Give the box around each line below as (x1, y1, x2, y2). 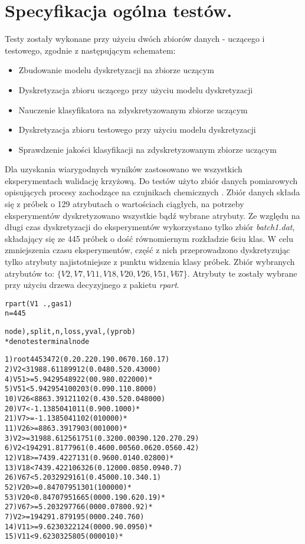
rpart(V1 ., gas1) (5, 299, 73, 308)
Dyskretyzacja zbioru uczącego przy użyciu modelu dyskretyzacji (18, 83, 253, 96)
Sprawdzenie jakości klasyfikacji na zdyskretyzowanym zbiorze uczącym (18, 143, 277, 155)
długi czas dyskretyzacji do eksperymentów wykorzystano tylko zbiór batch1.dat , (5, 221, 295, 233)
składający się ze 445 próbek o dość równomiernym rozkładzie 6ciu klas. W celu (5, 232, 293, 244)
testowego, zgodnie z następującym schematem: (5, 44, 176, 56)
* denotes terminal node (5, 337, 90, 346)
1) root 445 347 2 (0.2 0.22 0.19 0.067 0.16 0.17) (5, 355, 170, 364)
